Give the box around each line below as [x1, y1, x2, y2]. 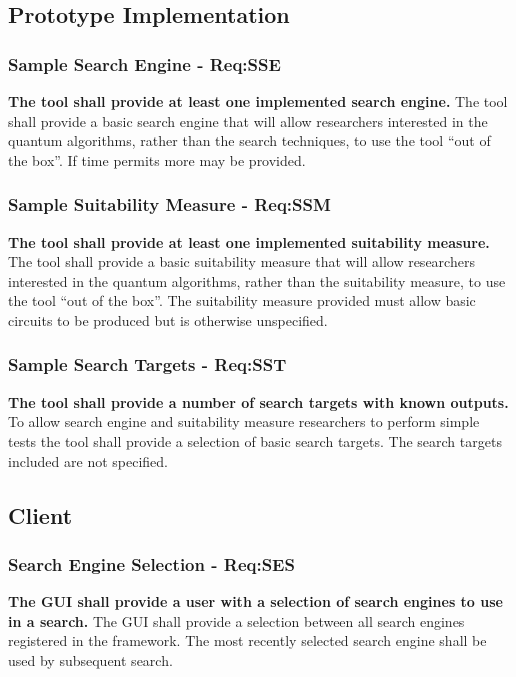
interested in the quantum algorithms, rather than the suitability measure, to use [8, 270, 506, 291]
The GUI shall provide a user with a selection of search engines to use [8, 591, 503, 612]
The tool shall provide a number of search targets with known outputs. [8, 391, 509, 412]
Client [8, 499, 73, 530]
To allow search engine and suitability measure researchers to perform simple [8, 411, 480, 432]
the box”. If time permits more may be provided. [8, 149, 306, 170]
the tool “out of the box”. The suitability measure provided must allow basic [8, 290, 476, 311]
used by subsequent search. [8, 649, 173, 670]
